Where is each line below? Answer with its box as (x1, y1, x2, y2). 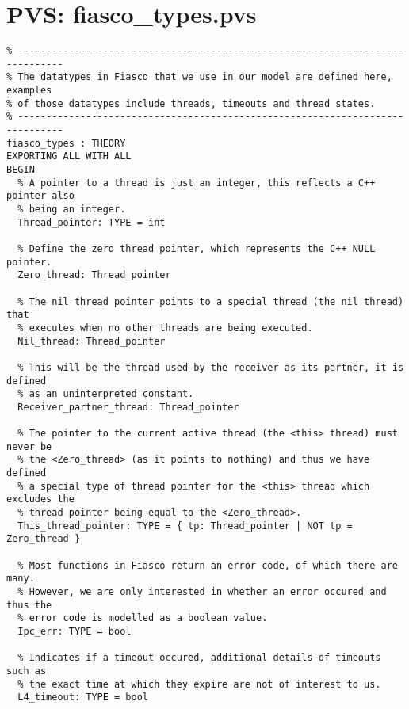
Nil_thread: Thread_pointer (17, 335, 166, 347)
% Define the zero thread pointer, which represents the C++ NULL (17, 242, 376, 254)
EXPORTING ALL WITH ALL (6, 151, 132, 162)
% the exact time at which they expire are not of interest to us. (17, 678, 381, 690)
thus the (6, 599, 52, 611)
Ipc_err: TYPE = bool (17, 626, 132, 637)
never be (6, 440, 52, 452)
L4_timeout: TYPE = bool (17, 692, 148, 703)
